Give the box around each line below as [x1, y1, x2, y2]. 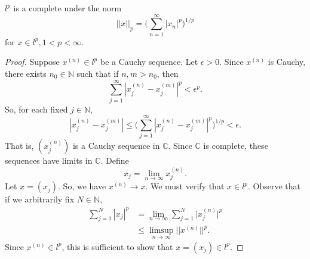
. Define [100, 154, 129, 167]
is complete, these [203, 139, 268, 152]
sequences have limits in [5, 154, 93, 167]
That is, [5, 139, 34, 152]
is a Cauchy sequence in [72, 139, 160, 152]
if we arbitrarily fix [5, 193, 75, 205]
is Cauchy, [268, 55, 306, 68]
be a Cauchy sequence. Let [100, 55, 198, 68]
